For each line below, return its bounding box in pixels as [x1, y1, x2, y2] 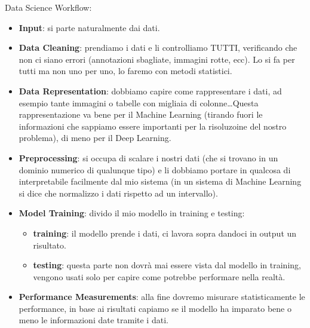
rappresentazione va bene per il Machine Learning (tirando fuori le [19, 108, 263, 121]
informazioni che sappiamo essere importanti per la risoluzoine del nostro [19, 119, 287, 132]
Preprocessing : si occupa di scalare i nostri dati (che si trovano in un [19, 151, 278, 164]
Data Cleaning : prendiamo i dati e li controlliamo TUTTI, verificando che [19, 41, 297, 54]
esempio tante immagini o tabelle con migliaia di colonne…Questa [19, 96, 259, 109]
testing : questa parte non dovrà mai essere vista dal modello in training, [33, 259, 301, 271]
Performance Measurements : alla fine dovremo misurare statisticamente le [19, 290, 305, 303]
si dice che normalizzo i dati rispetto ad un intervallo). [19, 186, 218, 199]
